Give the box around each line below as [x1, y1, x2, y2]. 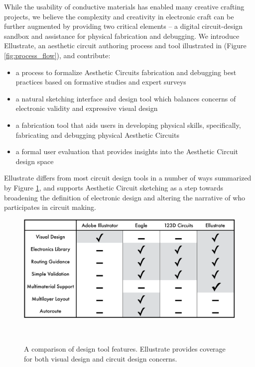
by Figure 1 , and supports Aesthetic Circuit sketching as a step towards [4, 182, 223, 192]
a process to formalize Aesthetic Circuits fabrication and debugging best [15, 67, 237, 77]
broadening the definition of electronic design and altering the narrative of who [4, 192, 246, 202]
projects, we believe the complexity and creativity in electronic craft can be [4, 11, 234, 21]
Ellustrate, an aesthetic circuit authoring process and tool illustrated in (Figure [4, 40, 247, 51]
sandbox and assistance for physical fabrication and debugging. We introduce [4, 30, 240, 41]
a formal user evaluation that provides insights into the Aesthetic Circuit [15, 146, 239, 157]
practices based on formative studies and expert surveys [15, 77, 186, 87]
